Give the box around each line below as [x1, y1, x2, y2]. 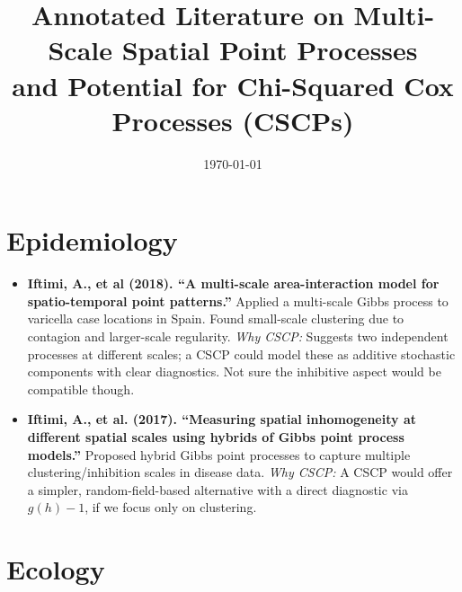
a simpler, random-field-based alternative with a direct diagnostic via [27, 480, 408, 499]
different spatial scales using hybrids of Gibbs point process [27, 427, 404, 446]
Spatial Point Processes [121, 31, 418, 68]
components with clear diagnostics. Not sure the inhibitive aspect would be [27, 362, 441, 381]
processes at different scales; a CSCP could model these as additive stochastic [27, 344, 456, 363]
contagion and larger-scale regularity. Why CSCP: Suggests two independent [27, 327, 449, 345]
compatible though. [27, 379, 135, 398]
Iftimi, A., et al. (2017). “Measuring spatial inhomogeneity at [27, 410, 416, 429]
